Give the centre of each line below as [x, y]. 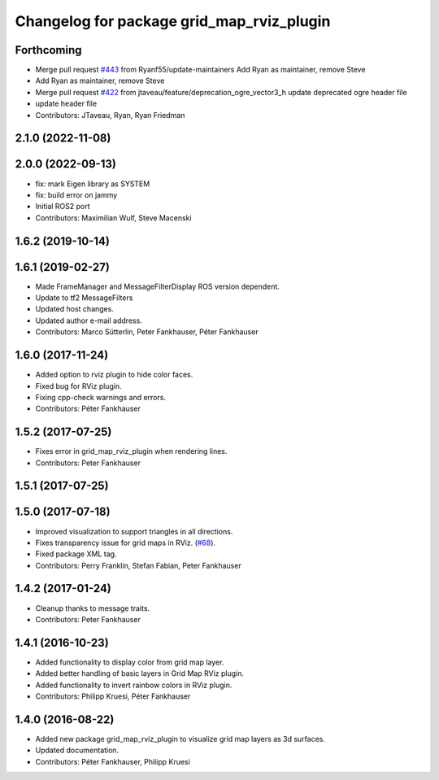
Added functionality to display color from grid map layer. [130, 662]
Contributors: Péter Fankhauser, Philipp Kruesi [113, 761]
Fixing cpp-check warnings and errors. [101, 397]
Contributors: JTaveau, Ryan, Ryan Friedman [110, 115]
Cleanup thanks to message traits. [93, 608]
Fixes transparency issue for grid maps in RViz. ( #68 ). [125, 543]
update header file [66, 104]
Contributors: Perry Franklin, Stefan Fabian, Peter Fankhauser [138, 565]
